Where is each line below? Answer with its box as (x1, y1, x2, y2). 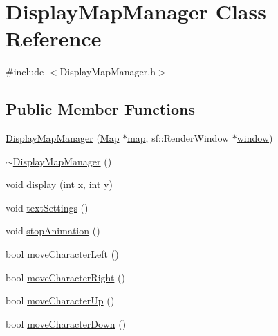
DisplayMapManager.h (59, 64, 156, 79)
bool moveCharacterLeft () (6, 247, 119, 261)
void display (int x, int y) (6, 177, 113, 192)
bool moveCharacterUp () (6, 293, 115, 308)
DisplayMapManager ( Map (6, 131, 120, 145)
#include (6, 64, 44, 79)
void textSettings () (6, 200, 89, 214)
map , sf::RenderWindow (127, 131, 230, 145)
